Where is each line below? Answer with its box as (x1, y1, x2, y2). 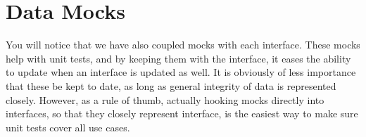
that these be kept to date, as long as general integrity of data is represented (6, 78, 336, 93)
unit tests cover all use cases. (6, 119, 130, 134)
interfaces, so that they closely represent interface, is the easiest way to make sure (6, 106, 358, 121)
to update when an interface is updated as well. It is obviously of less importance (6, 65, 356, 79)
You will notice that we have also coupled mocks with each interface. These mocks (6, 37, 360, 52)
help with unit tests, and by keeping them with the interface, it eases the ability (6, 51, 351, 65)
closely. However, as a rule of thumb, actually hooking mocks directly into (6, 92, 324, 107)
